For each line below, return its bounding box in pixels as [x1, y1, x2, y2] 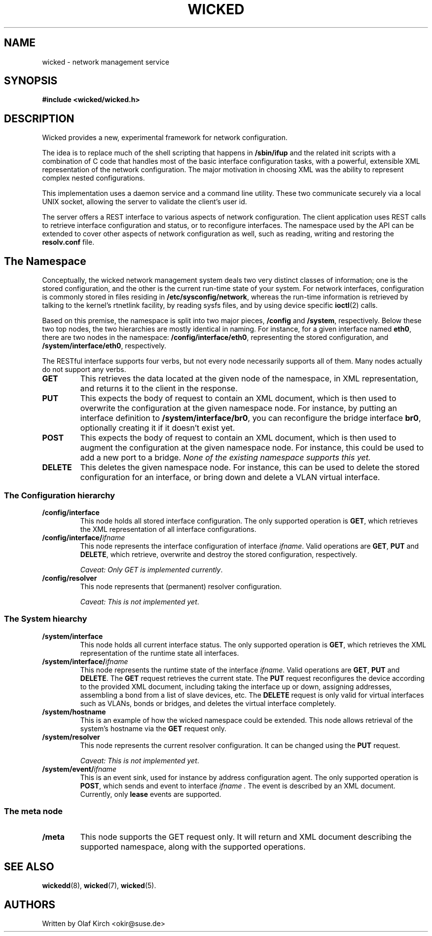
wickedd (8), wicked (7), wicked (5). [42, 881, 156, 890]
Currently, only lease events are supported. [80, 789, 221, 798]
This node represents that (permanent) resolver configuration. [80, 582, 282, 591]
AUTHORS [4, 898, 56, 911]
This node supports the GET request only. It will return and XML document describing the [80, 832, 412, 842]
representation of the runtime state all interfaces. [80, 648, 239, 657]
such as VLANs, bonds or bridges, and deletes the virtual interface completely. [80, 699, 336, 708]
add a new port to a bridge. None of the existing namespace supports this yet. [80, 452, 371, 463]
